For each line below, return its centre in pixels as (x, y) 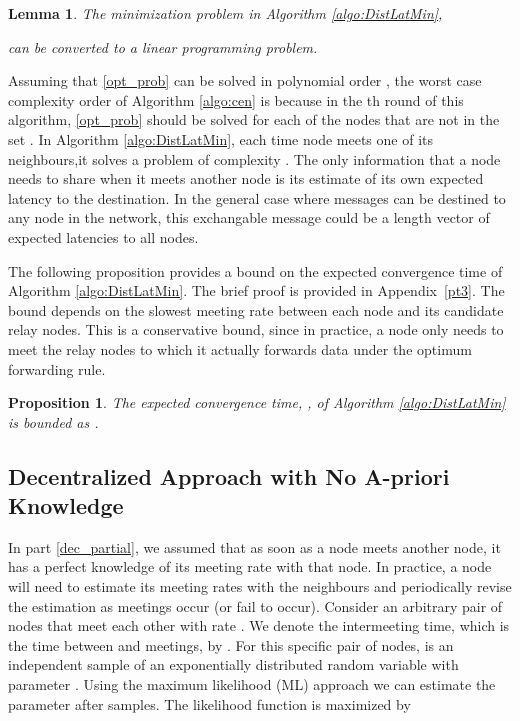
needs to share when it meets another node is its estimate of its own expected (246, 178)
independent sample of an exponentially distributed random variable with (233, 664)
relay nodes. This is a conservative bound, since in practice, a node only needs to (256, 329)
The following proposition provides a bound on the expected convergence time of (255, 270)
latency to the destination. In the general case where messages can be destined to (257, 197)
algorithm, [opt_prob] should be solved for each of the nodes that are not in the (254, 119)
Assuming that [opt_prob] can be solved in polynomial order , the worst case (245, 80)
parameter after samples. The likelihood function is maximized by (209, 703)
